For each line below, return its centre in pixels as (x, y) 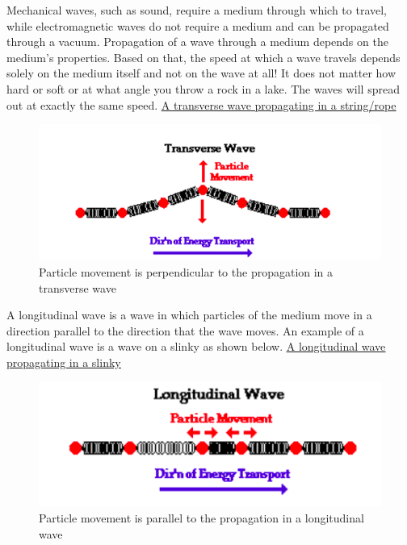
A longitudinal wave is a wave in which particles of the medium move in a (189, 315)
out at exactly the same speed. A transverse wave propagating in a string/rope (201, 104)
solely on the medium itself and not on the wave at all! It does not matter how (201, 73)
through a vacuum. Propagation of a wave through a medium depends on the (197, 42)
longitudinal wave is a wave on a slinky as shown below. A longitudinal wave (196, 346)
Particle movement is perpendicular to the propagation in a (186, 272)
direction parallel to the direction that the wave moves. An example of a (185, 330)
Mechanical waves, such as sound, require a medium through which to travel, (197, 10)
